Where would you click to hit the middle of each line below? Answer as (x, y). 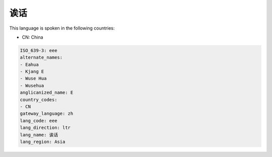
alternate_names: (41, 57)
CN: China (32, 37)
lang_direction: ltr (45, 128)
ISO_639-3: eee (39, 50)
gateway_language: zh (47, 114)
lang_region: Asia (43, 142)
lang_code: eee (39, 121)
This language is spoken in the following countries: (62, 28)
